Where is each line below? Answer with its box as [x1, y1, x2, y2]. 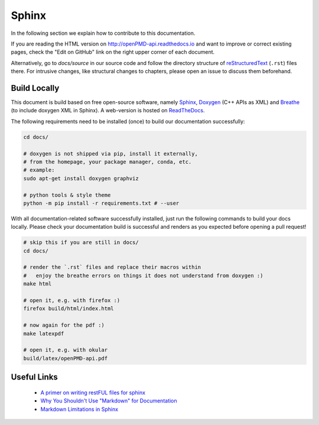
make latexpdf [23, 330, 64, 337]
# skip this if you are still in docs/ [23, 239, 139, 246]
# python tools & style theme [23, 192, 111, 198]
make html [23, 281, 52, 287]
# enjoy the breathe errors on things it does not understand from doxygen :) [23, 272, 263, 279]
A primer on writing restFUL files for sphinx [40, 389, 146, 396]
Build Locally [11, 83, 60, 93]
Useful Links [11, 372, 58, 382]
